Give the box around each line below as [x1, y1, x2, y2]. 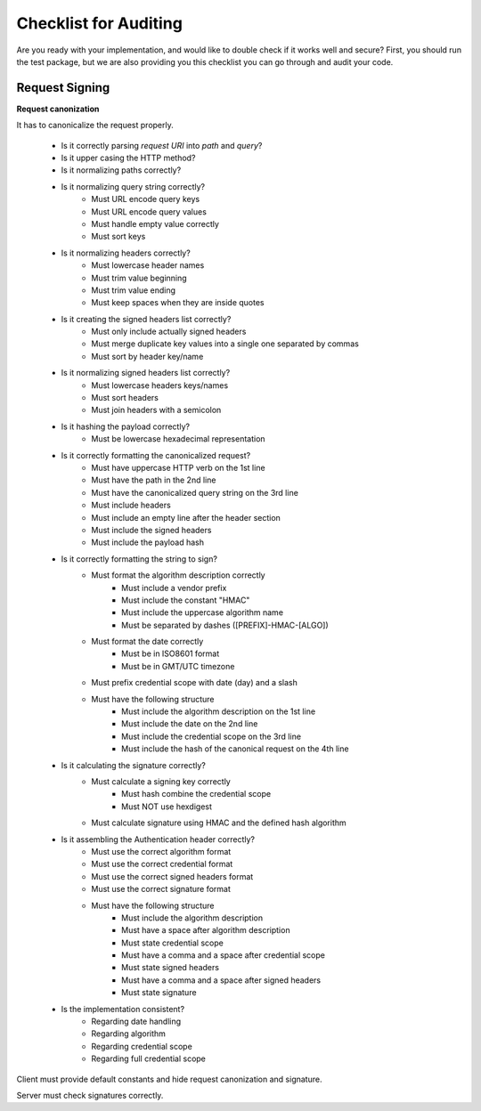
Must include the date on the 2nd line [121, 718, 258, 729]
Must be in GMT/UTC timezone [121, 661, 235, 671]
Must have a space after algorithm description [121, 925, 290, 936]
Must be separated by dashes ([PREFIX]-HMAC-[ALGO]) [121, 620, 329, 630]
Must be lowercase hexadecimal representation [91, 434, 266, 444]
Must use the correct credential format [91, 859, 233, 870]
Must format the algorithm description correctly [91, 570, 266, 580]
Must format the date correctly [91, 637, 204, 647]
